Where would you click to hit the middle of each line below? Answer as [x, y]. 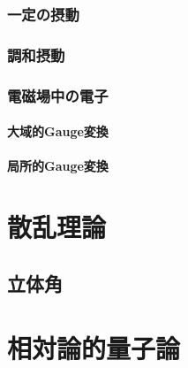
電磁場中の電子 [58, 95]
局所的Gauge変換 [58, 166]
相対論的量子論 [94, 348]
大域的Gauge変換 [58, 131]
